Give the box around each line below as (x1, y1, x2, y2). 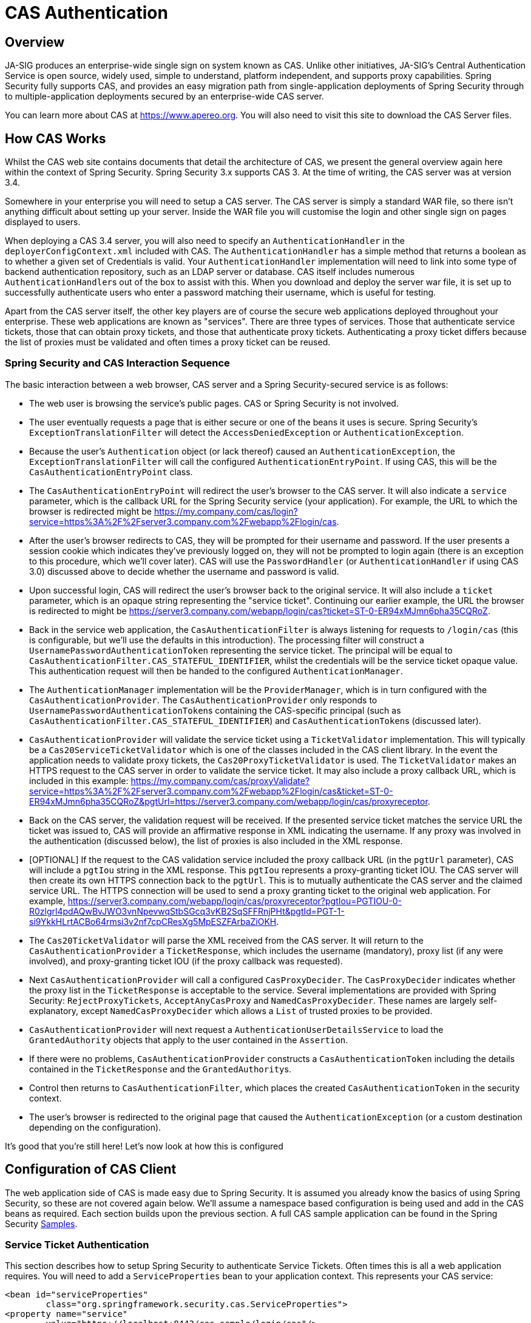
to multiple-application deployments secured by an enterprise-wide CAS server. (5, 91, 324, 102)
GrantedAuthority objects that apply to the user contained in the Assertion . (29, 1034, 348, 1045)
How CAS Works (5, 130, 106, 146)
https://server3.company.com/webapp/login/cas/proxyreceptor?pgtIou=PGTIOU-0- (67, 895, 402, 906)
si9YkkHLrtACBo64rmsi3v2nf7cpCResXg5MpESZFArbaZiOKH (29, 916, 277, 927)
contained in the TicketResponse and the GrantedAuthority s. (29, 1063, 291, 1074)
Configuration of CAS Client (5, 1162, 177, 1177)
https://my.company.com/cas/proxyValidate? (130, 775, 310, 786)
